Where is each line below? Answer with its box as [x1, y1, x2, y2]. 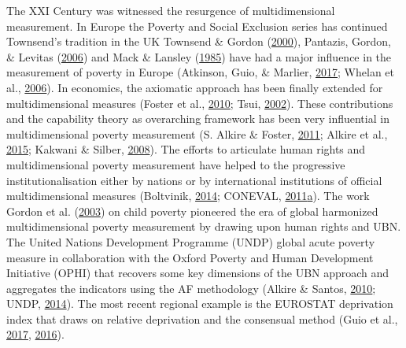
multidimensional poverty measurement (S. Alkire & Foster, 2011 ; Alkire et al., [6, 125, 388, 142]
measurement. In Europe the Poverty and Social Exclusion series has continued [6, 17, 388, 34]
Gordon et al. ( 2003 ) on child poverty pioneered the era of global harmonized [6, 202, 378, 219]
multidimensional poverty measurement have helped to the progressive [6, 156, 345, 172]
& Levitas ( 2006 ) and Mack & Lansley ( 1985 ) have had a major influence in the [6, 48, 392, 65]
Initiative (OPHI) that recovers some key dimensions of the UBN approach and [6, 265, 389, 281]
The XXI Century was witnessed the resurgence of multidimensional [6, 2, 335, 18]
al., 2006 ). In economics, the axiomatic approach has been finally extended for [6, 79, 383, 95]
